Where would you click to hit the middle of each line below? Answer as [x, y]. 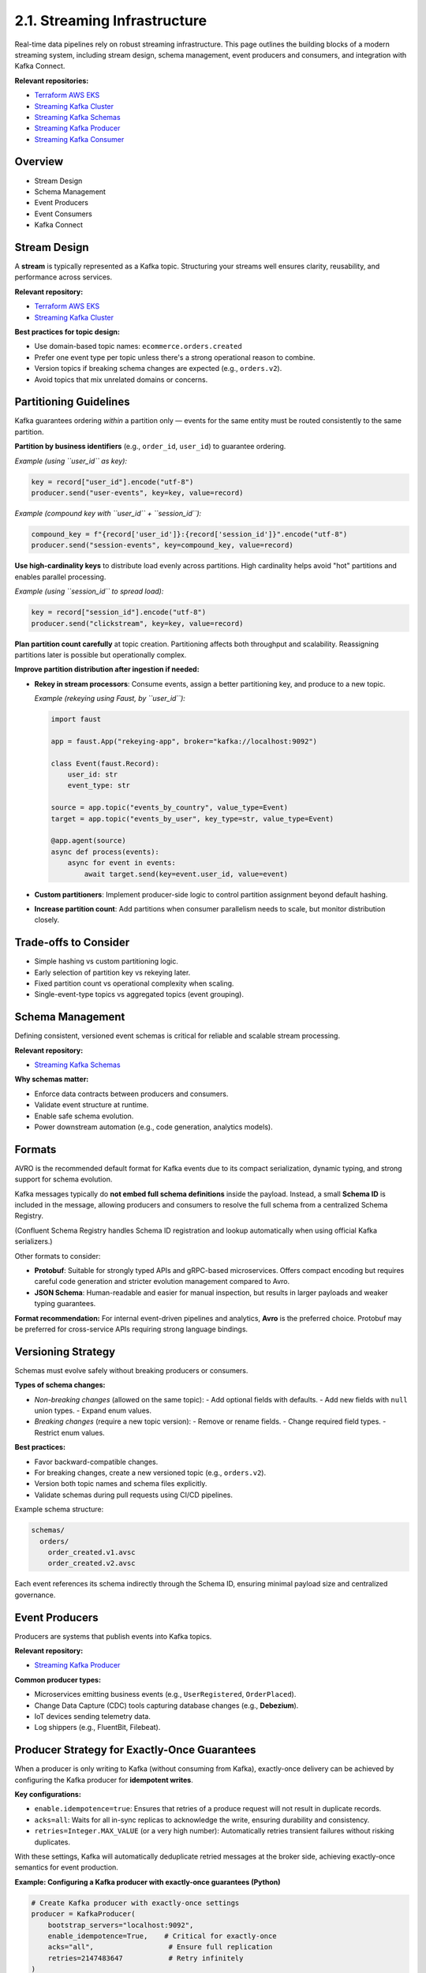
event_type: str [99, 786]
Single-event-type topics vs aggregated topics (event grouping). [139, 994]
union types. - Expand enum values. [93, 1411]
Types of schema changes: [60, 1385]
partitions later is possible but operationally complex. [101, 654]
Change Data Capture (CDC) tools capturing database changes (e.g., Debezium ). [166, 1705]
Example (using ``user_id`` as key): [71, 461]
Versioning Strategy [65, 1352]
